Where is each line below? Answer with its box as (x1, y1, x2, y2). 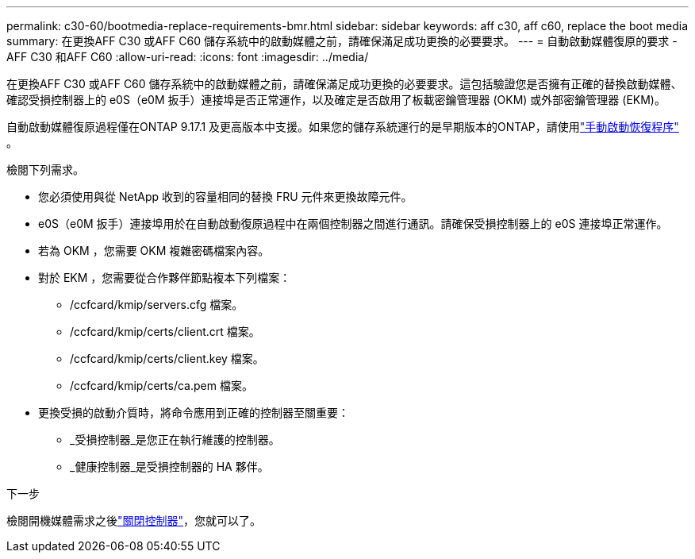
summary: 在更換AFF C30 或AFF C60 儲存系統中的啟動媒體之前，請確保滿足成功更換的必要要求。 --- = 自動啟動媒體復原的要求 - (6, 34, 678, 48)
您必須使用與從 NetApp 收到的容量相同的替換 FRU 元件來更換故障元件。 (38, 190, 413, 203)
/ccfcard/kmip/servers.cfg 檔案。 (70, 298, 244, 311)
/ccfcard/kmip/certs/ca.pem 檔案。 (70, 379, 253, 392)
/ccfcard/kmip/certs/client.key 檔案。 (70, 352, 264, 365)
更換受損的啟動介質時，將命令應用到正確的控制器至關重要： (38, 406, 349, 419)
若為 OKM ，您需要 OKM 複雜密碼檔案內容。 (38, 244, 270, 257)
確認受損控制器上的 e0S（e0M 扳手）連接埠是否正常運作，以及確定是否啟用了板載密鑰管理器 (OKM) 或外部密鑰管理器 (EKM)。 (6, 93, 666, 106)
